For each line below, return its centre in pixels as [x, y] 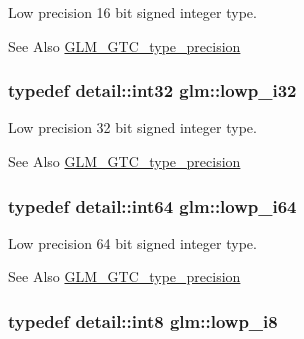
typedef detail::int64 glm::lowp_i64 [152, 205]
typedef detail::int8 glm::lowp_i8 [143, 320]
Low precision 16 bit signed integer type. [132, 12]
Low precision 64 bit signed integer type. [132, 242]
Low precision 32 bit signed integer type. [132, 127]
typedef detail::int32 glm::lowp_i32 [152, 90]
